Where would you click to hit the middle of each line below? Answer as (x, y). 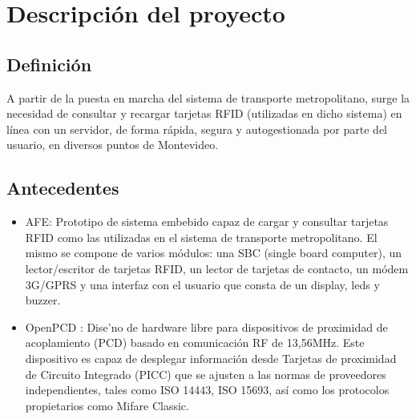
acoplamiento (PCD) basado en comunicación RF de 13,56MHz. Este (195, 342)
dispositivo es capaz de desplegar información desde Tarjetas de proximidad (211, 358)
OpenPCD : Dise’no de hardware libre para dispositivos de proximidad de (206, 326)
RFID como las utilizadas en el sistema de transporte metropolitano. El (201, 237)
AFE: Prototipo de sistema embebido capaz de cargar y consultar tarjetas (207, 222)
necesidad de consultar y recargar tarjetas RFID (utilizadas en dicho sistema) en (204, 113)
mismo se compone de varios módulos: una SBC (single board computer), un (214, 253)
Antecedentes (63, 188)
